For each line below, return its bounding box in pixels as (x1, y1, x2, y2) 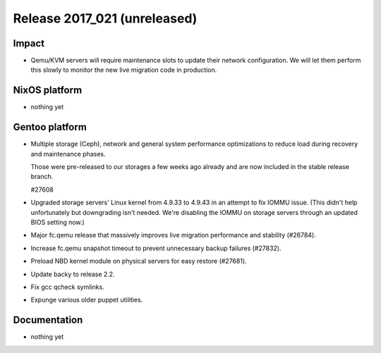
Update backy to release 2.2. (30, 270, 116, 278)
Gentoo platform (13, 121, 87, 133)
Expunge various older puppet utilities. (30, 296, 143, 304)
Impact (13, 37, 45, 49)
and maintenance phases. (30, 149, 106, 158)
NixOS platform (13, 85, 83, 97)
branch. (30, 173, 54, 181)
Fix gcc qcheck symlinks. (30, 283, 105, 291)
